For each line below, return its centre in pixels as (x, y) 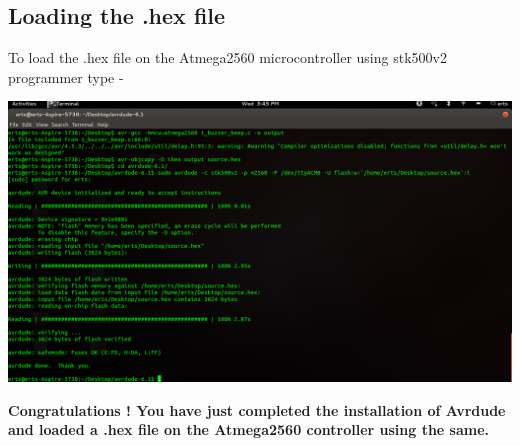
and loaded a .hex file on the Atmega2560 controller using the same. (249, 429)
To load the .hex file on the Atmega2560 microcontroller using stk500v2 (227, 57)
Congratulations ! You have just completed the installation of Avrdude (257, 409)
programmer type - (66, 76)
